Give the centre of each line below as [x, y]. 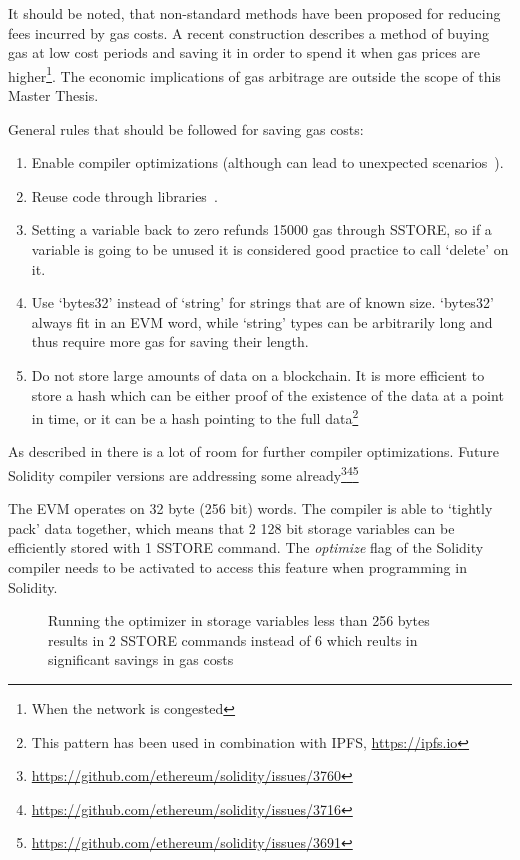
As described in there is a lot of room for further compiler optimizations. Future [253, 451]
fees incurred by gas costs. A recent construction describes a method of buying [248, 32]
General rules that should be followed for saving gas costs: [186, 128]
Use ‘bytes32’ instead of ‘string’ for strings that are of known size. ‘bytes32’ [262, 302]
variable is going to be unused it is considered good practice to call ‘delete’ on [270, 249]
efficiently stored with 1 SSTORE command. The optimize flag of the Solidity [246, 547]
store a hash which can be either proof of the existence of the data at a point [267, 394]
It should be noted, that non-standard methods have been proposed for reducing [254, 13]
